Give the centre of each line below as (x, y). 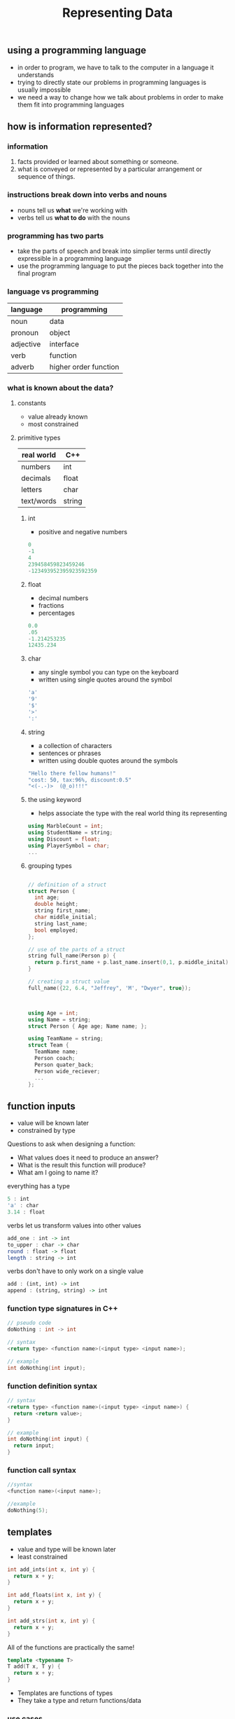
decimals (36, 478)
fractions (51, 605)
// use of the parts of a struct (77, 949)
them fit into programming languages (71, 104)
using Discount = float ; (64, 839)
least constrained (42, 1556)
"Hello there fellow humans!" (72, 773)
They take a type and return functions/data (79, 1700)
